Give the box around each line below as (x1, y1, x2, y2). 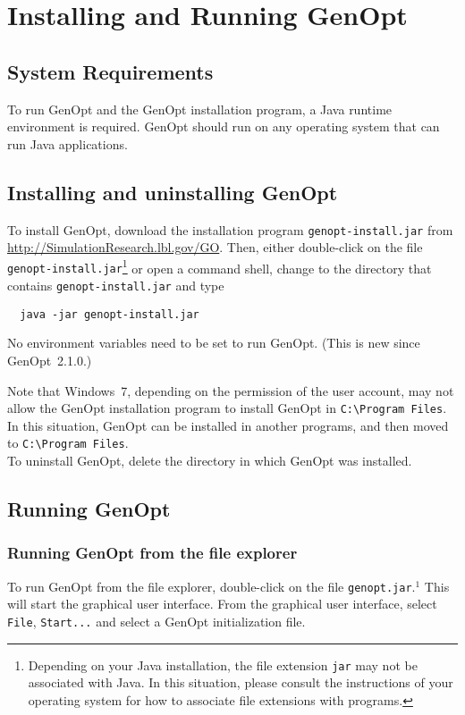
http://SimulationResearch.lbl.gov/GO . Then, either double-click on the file (7, 238, 423, 257)
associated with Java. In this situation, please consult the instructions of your (28, 673, 453, 692)
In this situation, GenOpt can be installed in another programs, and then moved (7, 416, 449, 434)
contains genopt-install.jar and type (7, 276, 224, 295)
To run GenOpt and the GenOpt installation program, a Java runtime (7, 99, 393, 118)
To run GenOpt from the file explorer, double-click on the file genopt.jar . (7, 576, 416, 595)
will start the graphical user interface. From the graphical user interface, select (7, 594, 437, 613)
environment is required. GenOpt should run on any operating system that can (7, 117, 440, 136)
